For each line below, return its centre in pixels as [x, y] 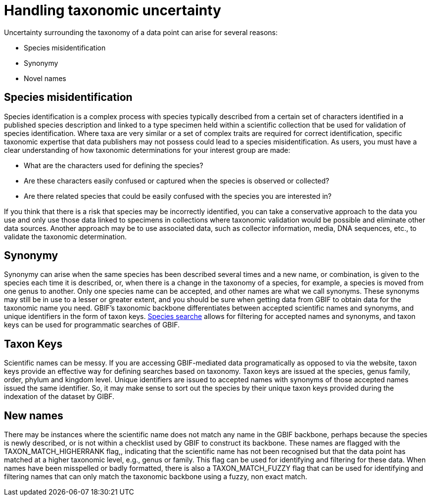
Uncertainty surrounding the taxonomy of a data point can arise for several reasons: [141, 32]
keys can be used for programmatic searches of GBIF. [92, 325]
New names [34, 415]
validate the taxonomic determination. [66, 236]
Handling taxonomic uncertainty [113, 10]
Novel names [45, 78]
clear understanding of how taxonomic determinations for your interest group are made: [147, 150]
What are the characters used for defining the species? [114, 165]
